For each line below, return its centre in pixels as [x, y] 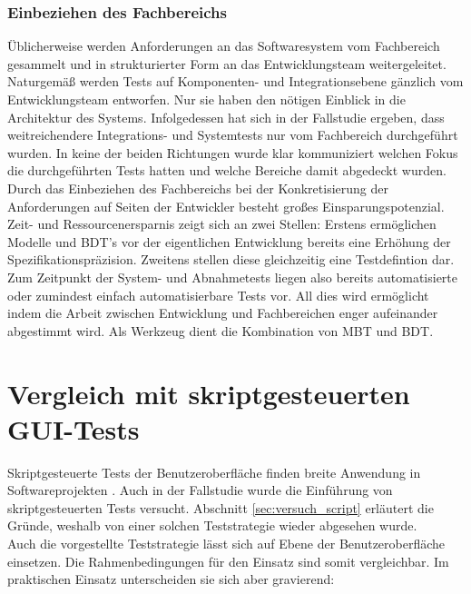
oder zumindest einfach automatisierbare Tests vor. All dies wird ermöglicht [218, 295]
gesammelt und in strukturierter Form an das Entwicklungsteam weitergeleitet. [227, 63]
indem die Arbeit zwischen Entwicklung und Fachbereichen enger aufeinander [223, 313]
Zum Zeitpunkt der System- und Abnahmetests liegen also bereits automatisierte [233, 277]
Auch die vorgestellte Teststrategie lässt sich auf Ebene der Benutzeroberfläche [226, 543]
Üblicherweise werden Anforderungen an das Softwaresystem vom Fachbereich [224, 46]
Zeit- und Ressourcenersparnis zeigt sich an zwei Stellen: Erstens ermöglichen [222, 224]
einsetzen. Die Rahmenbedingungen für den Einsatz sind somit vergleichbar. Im [228, 561]
